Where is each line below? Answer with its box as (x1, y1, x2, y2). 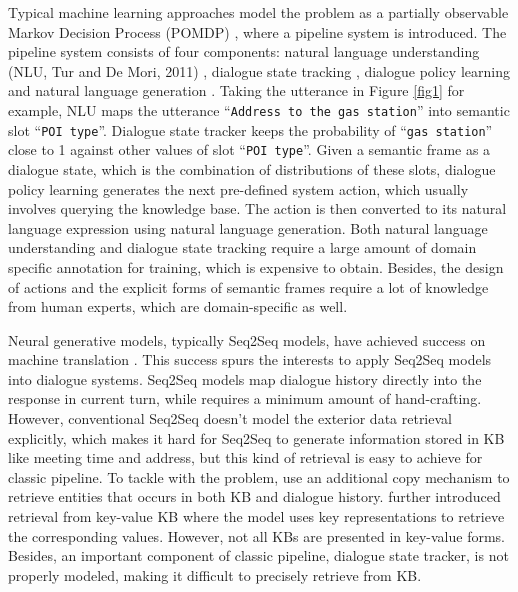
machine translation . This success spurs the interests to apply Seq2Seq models (8, 349, 492, 370)
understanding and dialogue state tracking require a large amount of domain (8, 237, 477, 258)
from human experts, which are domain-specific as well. (8, 296, 348, 317)
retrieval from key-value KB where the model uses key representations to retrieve (8, 506, 505, 527)
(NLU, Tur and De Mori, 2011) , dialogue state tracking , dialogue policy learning (8, 60, 510, 81)
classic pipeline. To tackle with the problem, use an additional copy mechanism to (8, 466, 510, 487)
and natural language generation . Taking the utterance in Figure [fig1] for (8, 80, 465, 101)
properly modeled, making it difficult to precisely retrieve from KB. (8, 564, 422, 585)
